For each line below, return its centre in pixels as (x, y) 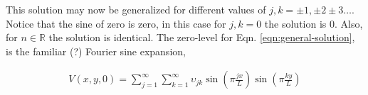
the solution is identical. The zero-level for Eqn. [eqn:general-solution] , (202, 37)
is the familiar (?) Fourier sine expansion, (96, 51)
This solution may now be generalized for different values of (136, 9)
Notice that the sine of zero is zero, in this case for (116, 23)
